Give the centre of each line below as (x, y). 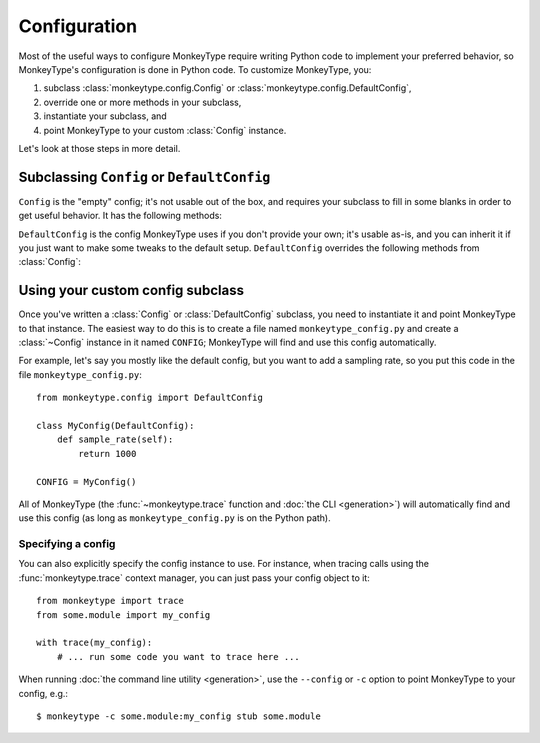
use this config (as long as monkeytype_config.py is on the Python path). (175, 518)
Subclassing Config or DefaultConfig (144, 176)
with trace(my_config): (94, 643)
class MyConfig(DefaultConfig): (115, 425)
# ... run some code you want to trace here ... (178, 656)
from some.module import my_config (123, 614)
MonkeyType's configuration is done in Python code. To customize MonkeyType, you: (195, 69)
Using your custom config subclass (131, 290)
